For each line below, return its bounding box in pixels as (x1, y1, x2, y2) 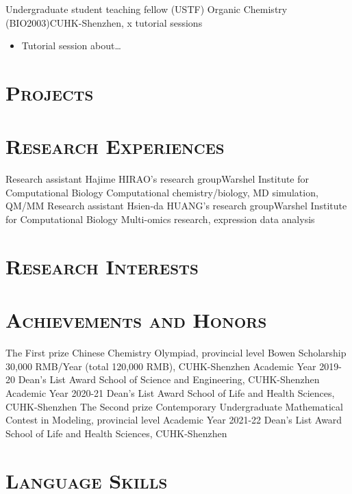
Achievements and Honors (5, 306, 267, 334)
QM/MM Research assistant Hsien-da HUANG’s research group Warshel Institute (5, 198, 347, 213)
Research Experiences (5, 132, 225, 160)
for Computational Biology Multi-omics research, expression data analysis (5, 212, 315, 226)
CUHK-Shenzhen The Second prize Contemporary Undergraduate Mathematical (5, 399, 343, 413)
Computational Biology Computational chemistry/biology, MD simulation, (5, 185, 318, 199)
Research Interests (5, 252, 199, 280)
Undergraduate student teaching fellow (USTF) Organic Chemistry (5, 2, 288, 16)
